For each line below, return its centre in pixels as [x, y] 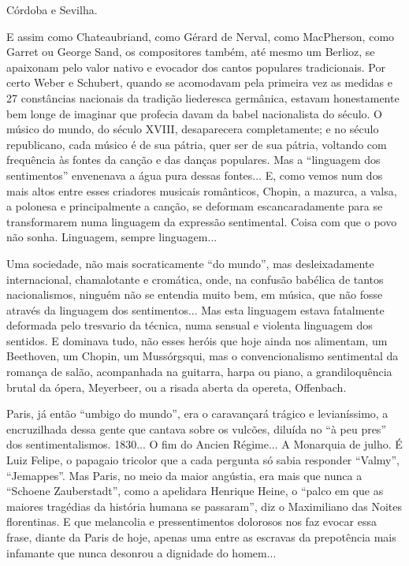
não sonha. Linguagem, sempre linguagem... [112, 237]
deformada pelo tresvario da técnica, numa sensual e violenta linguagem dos [190, 325]
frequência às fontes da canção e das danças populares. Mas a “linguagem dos [193, 160]
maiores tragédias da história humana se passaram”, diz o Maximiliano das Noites [204, 506]
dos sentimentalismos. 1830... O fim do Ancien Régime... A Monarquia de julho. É [204, 444]
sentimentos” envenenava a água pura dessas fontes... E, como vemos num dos [195, 175]
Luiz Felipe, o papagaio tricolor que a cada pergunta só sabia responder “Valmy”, [203, 460]
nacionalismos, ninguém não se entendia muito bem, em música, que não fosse [195, 294]
